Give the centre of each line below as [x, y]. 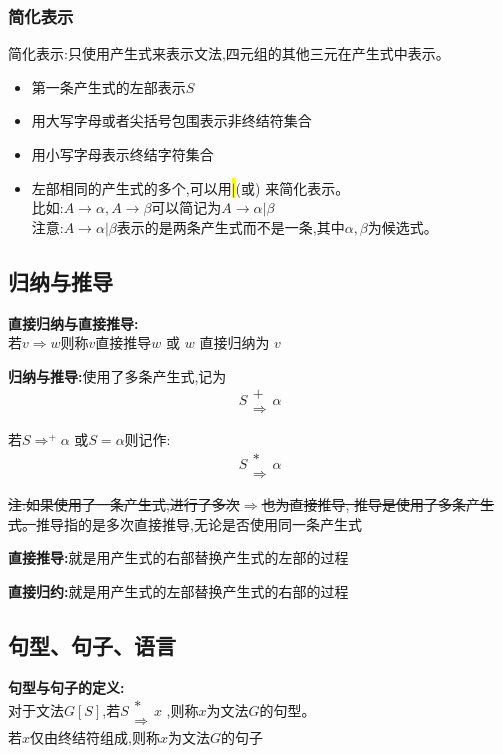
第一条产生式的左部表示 [108, 86]
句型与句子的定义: [66, 686]
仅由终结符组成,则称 [95, 737]
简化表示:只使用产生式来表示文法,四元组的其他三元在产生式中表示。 [229, 53]
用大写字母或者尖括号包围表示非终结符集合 [171, 120]
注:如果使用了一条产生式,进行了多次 [124, 504]
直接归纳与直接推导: [73, 322]
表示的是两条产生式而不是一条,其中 [230, 226]
